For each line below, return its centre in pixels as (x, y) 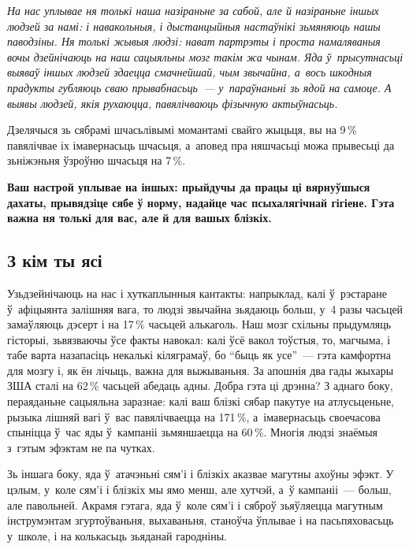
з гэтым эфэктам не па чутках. (81, 447)
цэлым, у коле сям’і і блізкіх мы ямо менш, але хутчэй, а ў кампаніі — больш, (199, 490)
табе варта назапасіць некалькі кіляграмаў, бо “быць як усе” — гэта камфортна (199, 355)
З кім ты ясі (55, 260)
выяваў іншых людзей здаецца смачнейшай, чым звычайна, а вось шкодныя (190, 72)
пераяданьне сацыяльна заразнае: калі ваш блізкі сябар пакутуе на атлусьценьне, (201, 401)
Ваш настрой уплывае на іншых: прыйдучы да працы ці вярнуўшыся (189, 186)
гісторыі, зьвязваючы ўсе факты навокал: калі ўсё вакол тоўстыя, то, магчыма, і (199, 339)
